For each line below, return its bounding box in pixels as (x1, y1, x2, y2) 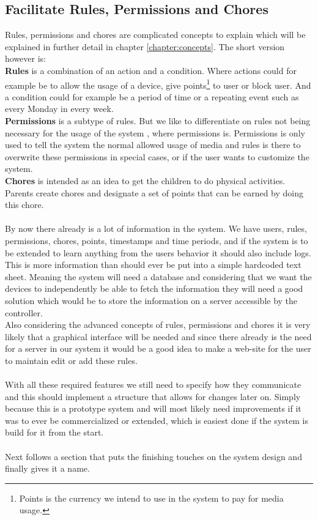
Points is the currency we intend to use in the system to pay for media (19, 491, 284, 504)
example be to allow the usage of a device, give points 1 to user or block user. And (5, 76, 311, 91)
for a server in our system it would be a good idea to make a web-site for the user (5, 342, 311, 355)
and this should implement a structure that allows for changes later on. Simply (5, 390, 301, 403)
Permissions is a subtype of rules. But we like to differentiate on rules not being (5, 114, 311, 127)
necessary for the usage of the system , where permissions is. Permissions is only (5, 126, 305, 139)
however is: (5, 52, 46, 65)
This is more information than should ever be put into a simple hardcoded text (5, 258, 301, 271)
